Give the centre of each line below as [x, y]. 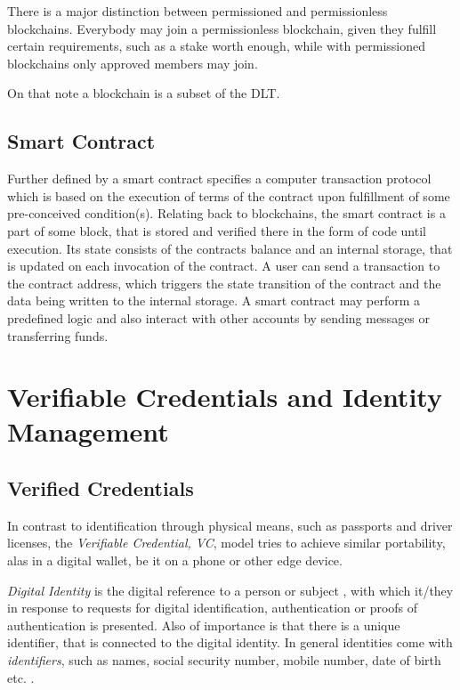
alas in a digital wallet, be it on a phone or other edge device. [175, 560]
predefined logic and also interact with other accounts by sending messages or [219, 317]
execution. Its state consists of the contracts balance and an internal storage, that [230, 248]
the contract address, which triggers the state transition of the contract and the [224, 283]
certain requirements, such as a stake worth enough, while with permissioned [217, 46]
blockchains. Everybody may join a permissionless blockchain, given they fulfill [222, 28]
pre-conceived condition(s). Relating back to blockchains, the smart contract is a [226, 213]
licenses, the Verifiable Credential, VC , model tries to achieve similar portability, [226, 543]
